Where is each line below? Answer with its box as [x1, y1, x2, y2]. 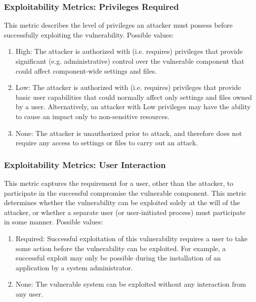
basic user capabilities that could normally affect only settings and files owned [15, 91, 252, 102]
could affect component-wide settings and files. [15, 65, 157, 76]
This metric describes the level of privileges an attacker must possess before [4, 20, 233, 30]
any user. [15, 288, 43, 299]
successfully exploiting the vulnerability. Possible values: [4, 29, 174, 40]
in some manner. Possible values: [4, 216, 103, 227]
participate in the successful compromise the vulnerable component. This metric [4, 187, 247, 198]
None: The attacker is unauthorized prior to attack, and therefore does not [15, 128, 242, 138]
